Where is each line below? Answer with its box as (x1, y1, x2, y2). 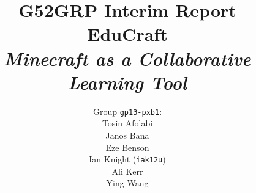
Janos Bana (105, 128, 149, 141)
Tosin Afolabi (102, 117, 153, 129)
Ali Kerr (111, 164, 143, 177)
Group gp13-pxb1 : (92, 104, 162, 117)
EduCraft (87, 21, 168, 46)
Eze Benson (105, 140, 149, 153)
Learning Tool (67, 69, 187, 95)
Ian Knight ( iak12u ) (89, 153, 166, 166)
